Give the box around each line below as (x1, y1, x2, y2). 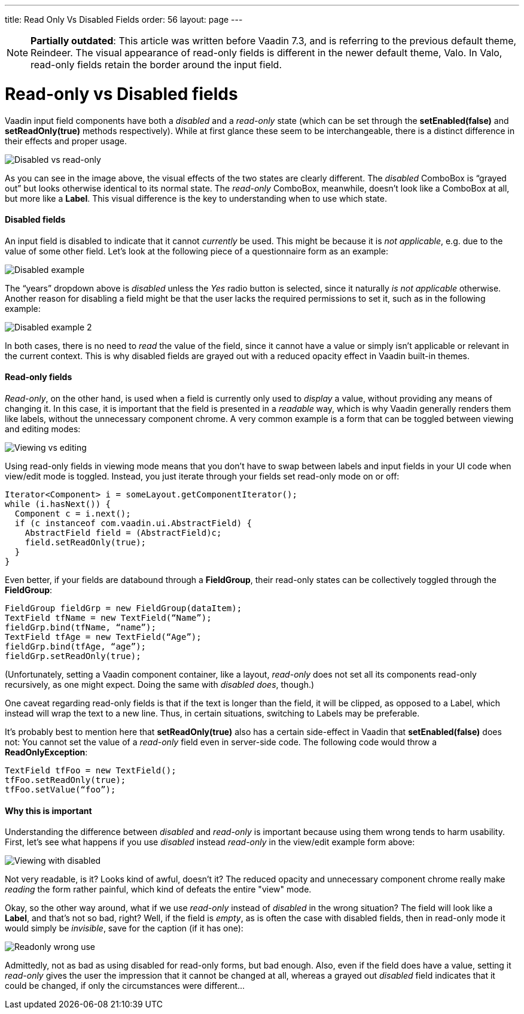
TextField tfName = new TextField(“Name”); (5, 612, 212, 623)
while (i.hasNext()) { (5, 499, 111, 509)
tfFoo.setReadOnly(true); (5, 775, 126, 785)
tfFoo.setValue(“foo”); (5, 784, 116, 794)
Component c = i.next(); (14, 508, 131, 518)
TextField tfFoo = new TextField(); (5, 765, 176, 775)
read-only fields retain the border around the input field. (31, 59, 282, 71)
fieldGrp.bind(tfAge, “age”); (5, 641, 147, 651)
